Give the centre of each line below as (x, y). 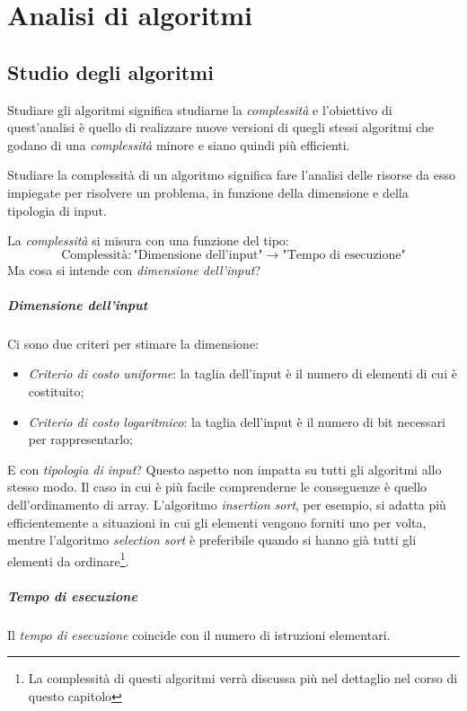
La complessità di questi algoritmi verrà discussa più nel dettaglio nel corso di (243, 678)
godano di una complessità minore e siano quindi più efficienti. (179, 144)
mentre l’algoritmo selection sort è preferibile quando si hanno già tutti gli (212, 540)
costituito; (56, 391)
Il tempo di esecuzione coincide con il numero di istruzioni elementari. (199, 634)
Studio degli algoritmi (110, 71)
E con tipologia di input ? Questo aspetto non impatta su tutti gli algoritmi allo (225, 469)
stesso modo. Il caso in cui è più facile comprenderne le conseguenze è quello (217, 487)
